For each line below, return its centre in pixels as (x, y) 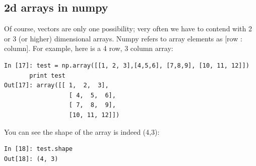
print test (47, 75)
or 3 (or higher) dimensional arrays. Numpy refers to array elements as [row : (123, 38)
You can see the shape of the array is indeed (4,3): (82, 131)
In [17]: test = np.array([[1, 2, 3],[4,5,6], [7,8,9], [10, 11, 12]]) (127, 65)
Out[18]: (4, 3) (31, 159)
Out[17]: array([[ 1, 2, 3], (56, 86)
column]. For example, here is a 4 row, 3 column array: (89, 48)
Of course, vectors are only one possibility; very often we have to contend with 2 (128, 29)
